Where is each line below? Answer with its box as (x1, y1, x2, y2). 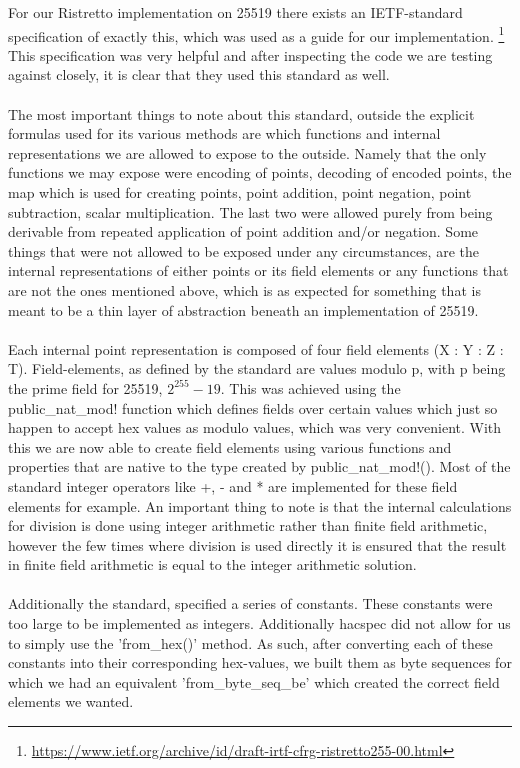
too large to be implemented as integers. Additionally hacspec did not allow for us (8, 613, 511, 634)
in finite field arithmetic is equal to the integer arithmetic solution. (8, 554, 417, 575)
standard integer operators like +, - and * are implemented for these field (8, 475, 458, 496)
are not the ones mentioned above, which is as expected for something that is (8, 279, 481, 300)
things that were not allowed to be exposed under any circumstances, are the (8, 240, 479, 261)
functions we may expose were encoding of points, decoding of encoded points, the (8, 162, 512, 183)
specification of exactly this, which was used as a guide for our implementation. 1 (8, 22, 505, 46)
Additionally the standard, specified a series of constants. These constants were (8, 593, 493, 614)
